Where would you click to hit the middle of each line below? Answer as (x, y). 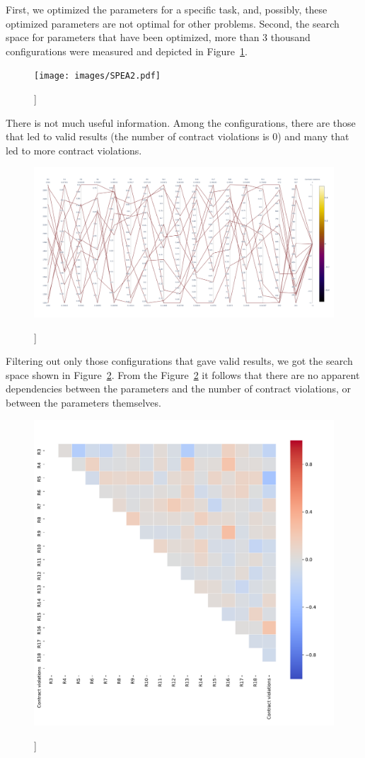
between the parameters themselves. (83, 402)
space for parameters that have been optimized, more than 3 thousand (158, 37)
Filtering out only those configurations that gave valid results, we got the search (179, 361)
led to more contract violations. (74, 150)
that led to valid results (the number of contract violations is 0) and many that (178, 136)
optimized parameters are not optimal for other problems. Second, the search (173, 23)
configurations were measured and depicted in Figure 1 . (127, 51)
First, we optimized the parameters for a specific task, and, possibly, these (167, 9)
